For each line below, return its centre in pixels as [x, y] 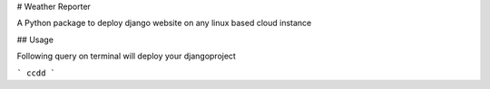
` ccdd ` [36, 73]
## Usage [35, 40]
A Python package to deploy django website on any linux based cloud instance [164, 23]
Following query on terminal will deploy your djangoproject [126, 56]
